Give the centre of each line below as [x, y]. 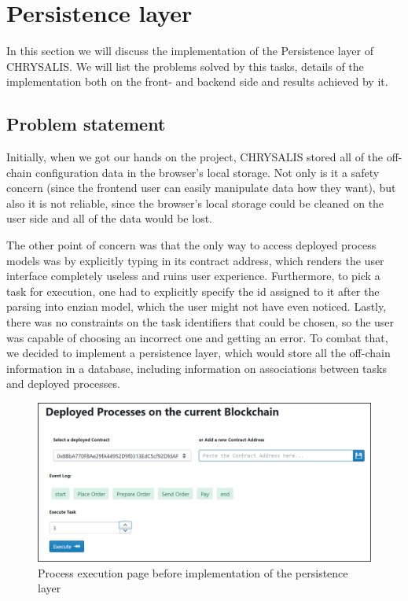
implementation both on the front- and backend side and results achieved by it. [197, 81]
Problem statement [86, 124]
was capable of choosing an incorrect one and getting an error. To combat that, [197, 337]
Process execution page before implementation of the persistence [193, 572]
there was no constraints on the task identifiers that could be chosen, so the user [200, 322]
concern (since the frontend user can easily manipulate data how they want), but [201, 188]
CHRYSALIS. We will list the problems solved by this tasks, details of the [185, 66]
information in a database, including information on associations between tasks [197, 368]
